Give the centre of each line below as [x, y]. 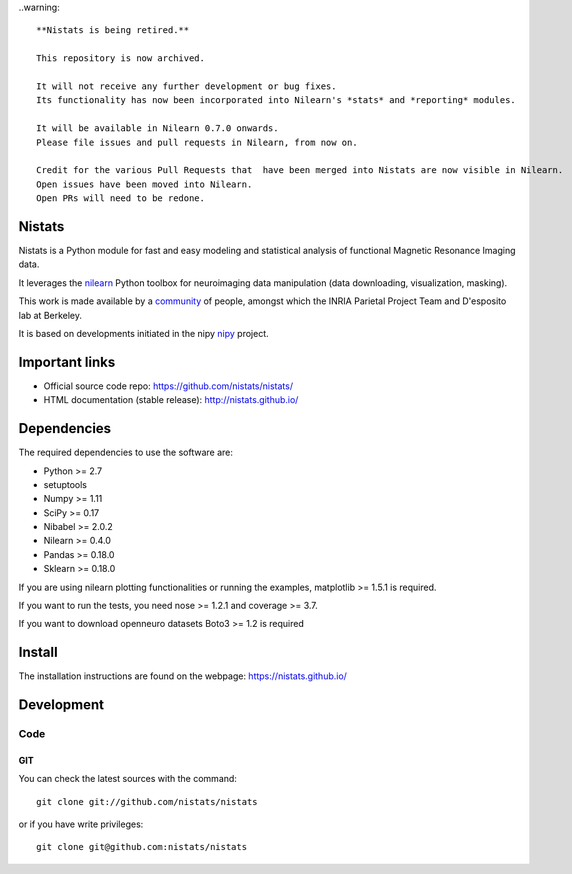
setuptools [65, 484]
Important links [67, 361]
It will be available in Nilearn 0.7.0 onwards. [157, 128]
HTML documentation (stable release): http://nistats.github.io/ [171, 400]
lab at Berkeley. [50, 315]
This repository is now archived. [120, 58]
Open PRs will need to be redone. [120, 198]
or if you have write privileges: [81, 824]
